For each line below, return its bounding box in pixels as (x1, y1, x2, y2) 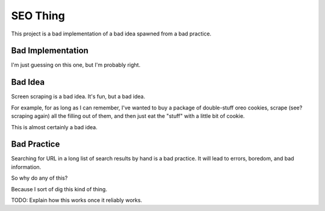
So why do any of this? (11, 174, 68, 182)
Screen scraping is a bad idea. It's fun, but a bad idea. (11, 93, 146, 100)
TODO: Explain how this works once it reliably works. (11, 197, 143, 204)
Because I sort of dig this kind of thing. (11, 185, 108, 192)
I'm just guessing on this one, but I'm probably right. (11, 61, 141, 69)
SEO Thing (11, 9, 66, 22)
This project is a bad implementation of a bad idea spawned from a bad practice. (11, 30, 212, 37)
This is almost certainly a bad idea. (11, 123, 97, 130)
